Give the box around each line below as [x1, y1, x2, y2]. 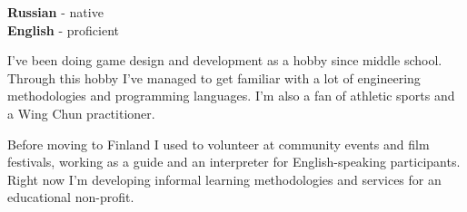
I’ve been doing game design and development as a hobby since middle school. [7, 51, 442, 70]
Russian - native [7, 3, 104, 21]
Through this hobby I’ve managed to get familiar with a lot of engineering [7, 68, 421, 87]
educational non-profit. [7, 188, 134, 207]
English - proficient [7, 20, 120, 39]
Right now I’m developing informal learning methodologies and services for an [7, 169, 442, 188]
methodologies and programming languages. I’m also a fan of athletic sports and [7, 86, 455, 105]
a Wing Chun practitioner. [7, 103, 155, 122]
